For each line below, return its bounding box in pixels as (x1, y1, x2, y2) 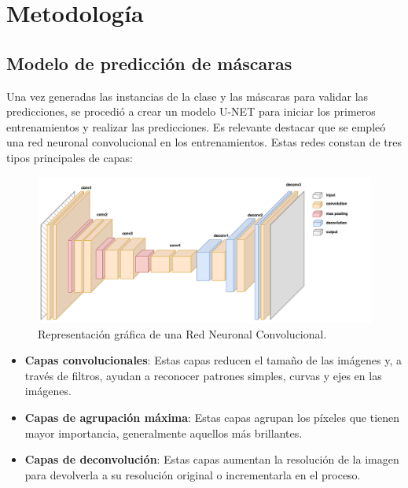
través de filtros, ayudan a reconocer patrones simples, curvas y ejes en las (24, 367, 382, 383)
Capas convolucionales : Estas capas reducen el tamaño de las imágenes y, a (24, 352, 402, 368)
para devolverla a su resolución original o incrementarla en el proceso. (24, 466, 361, 482)
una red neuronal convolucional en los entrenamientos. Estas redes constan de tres (6, 134, 402, 150)
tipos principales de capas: (6, 149, 133, 165)
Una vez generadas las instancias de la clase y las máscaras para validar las (6, 87, 369, 104)
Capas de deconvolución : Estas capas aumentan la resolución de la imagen (24, 451, 399, 468)
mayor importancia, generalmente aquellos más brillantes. (24, 424, 303, 441)
